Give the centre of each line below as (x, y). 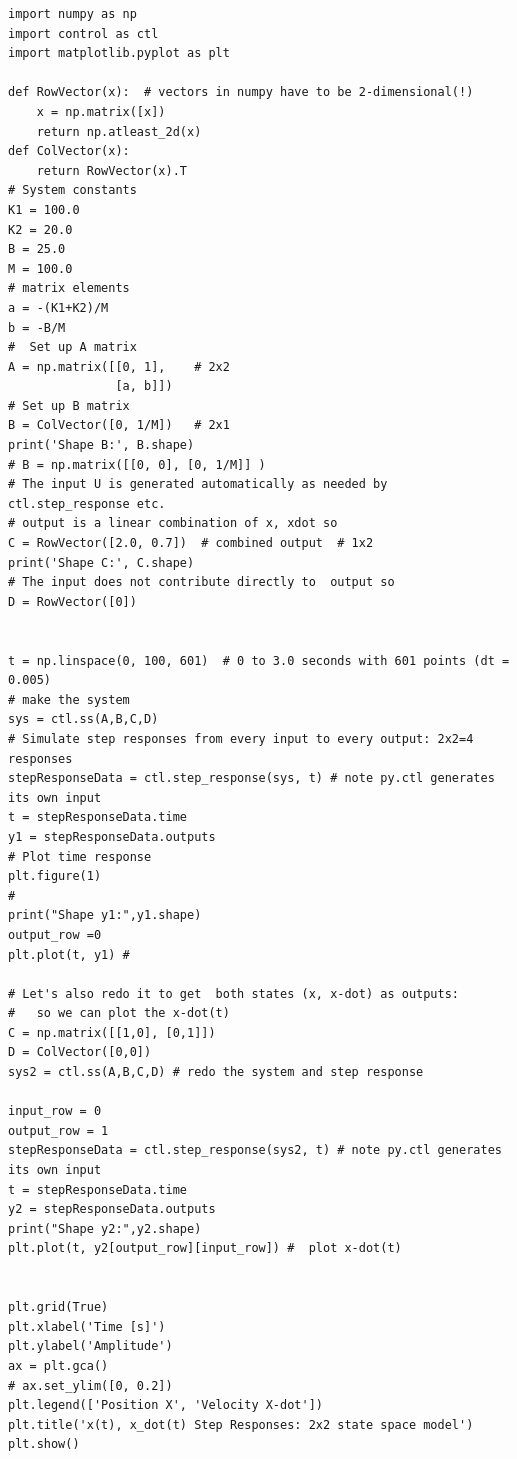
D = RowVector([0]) (72, 601)
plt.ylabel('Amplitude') (90, 1346)
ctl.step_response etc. (87, 503)
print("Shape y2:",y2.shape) (105, 1228)
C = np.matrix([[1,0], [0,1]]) (112, 1032)
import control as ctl (83, 33)
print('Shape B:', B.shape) (101, 445)
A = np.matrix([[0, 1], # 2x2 (119, 366)
